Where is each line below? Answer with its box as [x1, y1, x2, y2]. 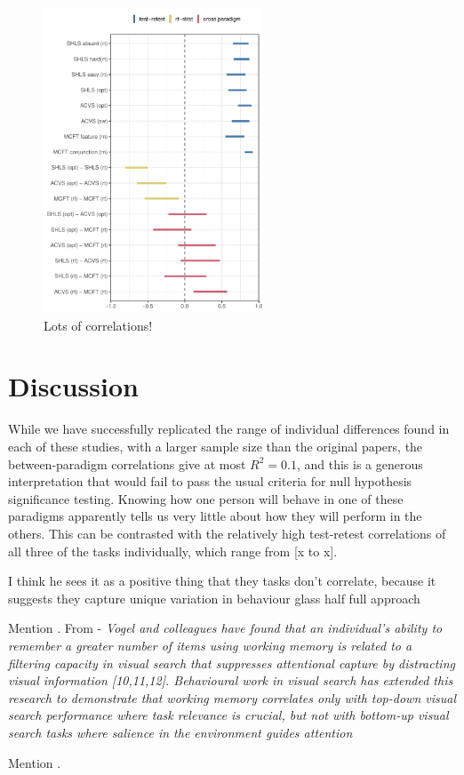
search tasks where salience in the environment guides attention [8, 723, 353, 741]
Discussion [8, 368, 139, 404]
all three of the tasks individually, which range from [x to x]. [8, 541, 338, 560]
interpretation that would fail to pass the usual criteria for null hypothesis [8, 472, 412, 491]
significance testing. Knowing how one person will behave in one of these [8, 489, 404, 507]
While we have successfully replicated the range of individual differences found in [8, 419, 450, 438]
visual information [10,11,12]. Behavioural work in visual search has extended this [8, 671, 453, 690]
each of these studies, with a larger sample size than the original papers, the [8, 437, 423, 456]
